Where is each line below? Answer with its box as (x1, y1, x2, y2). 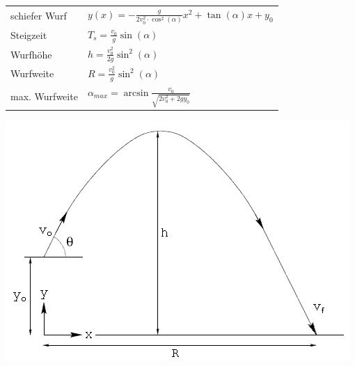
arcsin (123, 88, 149, 98)
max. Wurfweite (10, 88, 78, 103)
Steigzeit (10, 27, 47, 42)
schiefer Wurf (10, 8, 67, 22)
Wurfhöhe (10, 47, 52, 61)
